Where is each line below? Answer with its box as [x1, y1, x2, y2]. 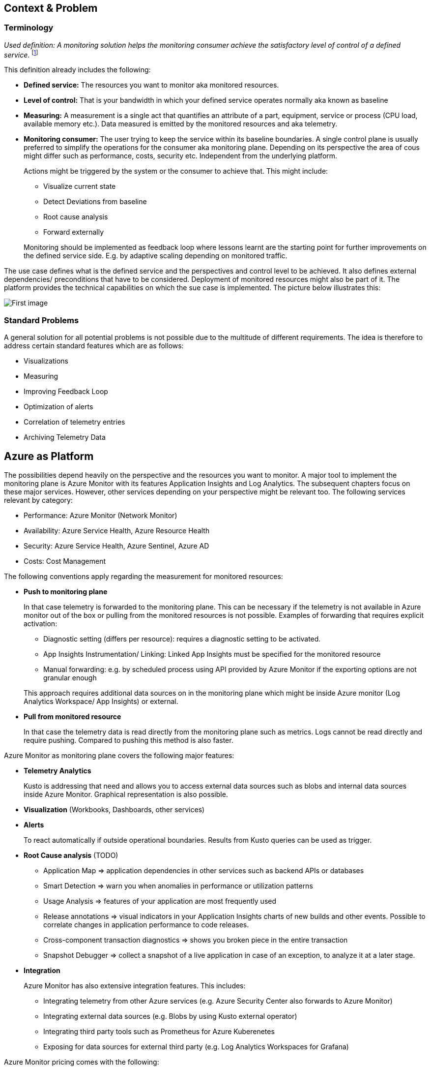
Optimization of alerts [24, 402, 93, 411]
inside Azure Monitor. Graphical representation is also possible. [24, 790, 228, 799]
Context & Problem [4, 2, 98, 14]
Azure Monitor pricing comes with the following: [4, 1058, 159, 1067]
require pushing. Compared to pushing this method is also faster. [24, 736, 233, 745]
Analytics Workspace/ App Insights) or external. [24, 697, 178, 706]
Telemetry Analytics [24, 766, 91, 775]
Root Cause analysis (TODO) [24, 851, 118, 860]
